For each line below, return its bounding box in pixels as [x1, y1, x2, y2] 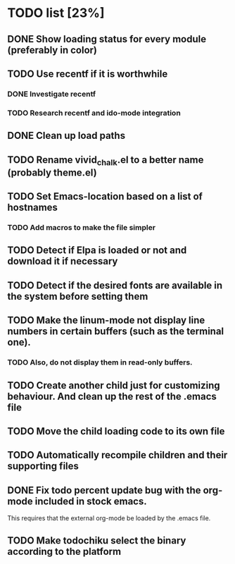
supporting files [7, 460, 80, 472]
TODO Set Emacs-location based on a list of [7, 190, 203, 202]
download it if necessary [7, 255, 118, 267]
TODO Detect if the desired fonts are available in [7, 279, 223, 291]
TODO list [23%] [7, 5, 105, 21]
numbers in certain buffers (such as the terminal [7, 326, 224, 338]
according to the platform [7, 545, 122, 558]
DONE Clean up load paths [7, 130, 125, 142]
